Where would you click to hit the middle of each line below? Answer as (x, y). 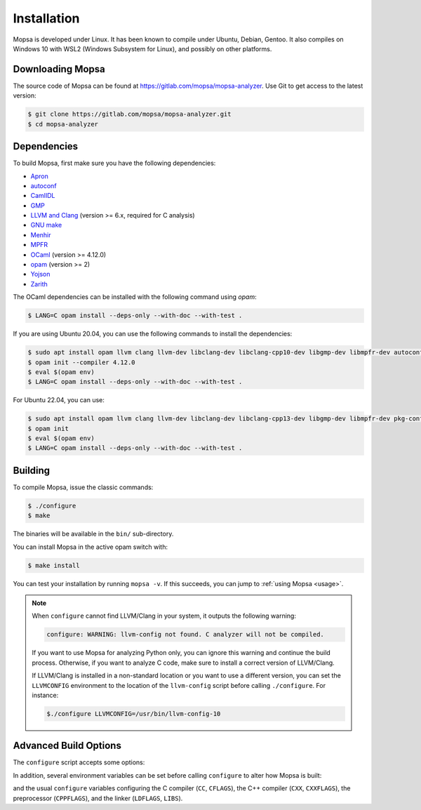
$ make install (54, 565)
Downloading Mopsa (59, 69)
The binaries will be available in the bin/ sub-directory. (93, 534)
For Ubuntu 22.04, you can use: (59, 400)
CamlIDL (43, 196)
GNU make (46, 225)
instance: (45, 695)
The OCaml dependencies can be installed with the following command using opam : (135, 297)
